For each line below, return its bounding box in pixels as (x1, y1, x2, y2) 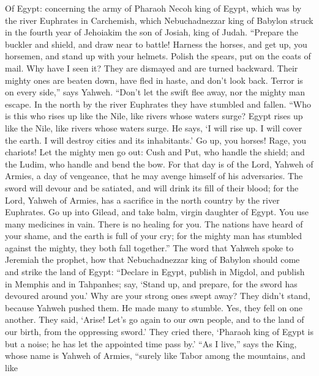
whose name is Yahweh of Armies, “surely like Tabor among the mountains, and (5, 349, 306, 362)
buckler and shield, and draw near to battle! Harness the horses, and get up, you (5, 37, 307, 50)
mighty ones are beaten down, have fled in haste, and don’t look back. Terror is (5, 73, 303, 86)
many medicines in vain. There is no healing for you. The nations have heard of (5, 217, 303, 230)
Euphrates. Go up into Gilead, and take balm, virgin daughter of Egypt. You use (5, 205, 309, 218)
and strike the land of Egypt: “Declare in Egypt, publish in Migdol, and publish (5, 265, 305, 278)
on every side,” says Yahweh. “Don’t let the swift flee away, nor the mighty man (5, 86, 306, 98)
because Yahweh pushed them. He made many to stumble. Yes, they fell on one (5, 301, 302, 314)
